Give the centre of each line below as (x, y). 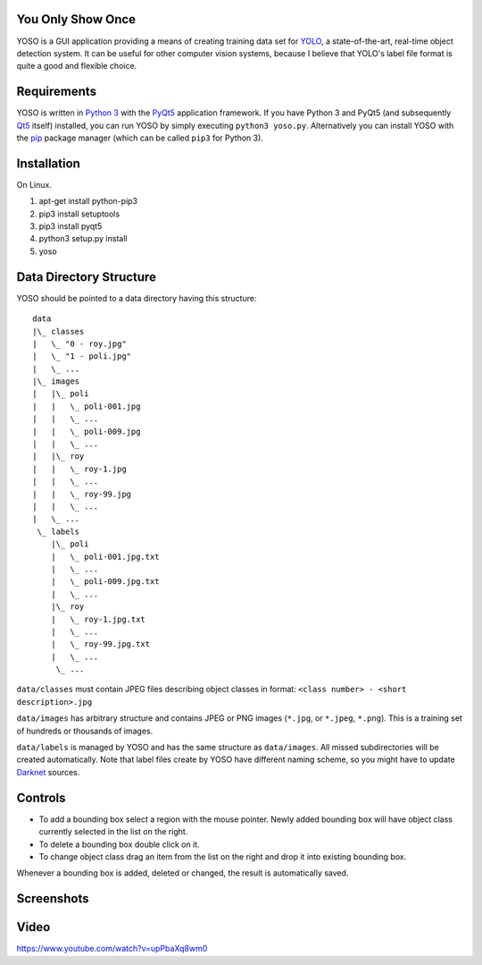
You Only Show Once (76, 19)
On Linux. (34, 184)
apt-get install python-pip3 (88, 201)
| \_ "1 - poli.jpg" (82, 356)
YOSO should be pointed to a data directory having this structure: (137, 298)
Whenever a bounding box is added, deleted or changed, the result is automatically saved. (183, 873)
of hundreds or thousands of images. (85, 731)
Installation (48, 163)
